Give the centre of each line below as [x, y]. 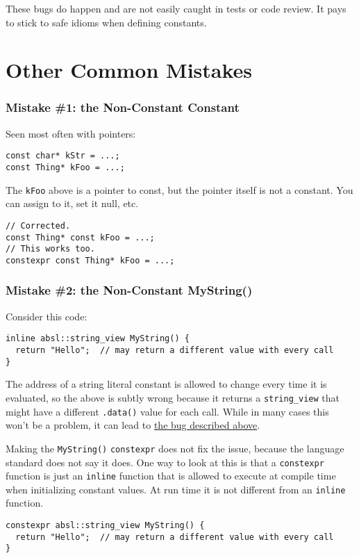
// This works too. [50, 249]
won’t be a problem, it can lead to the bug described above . [133, 425]
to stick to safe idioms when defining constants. [106, 22]
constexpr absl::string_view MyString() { [105, 526]
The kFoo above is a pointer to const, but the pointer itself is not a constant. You [179, 189]
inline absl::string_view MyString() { [98, 339]
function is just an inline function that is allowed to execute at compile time [171, 476]
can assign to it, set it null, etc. [72, 203]
